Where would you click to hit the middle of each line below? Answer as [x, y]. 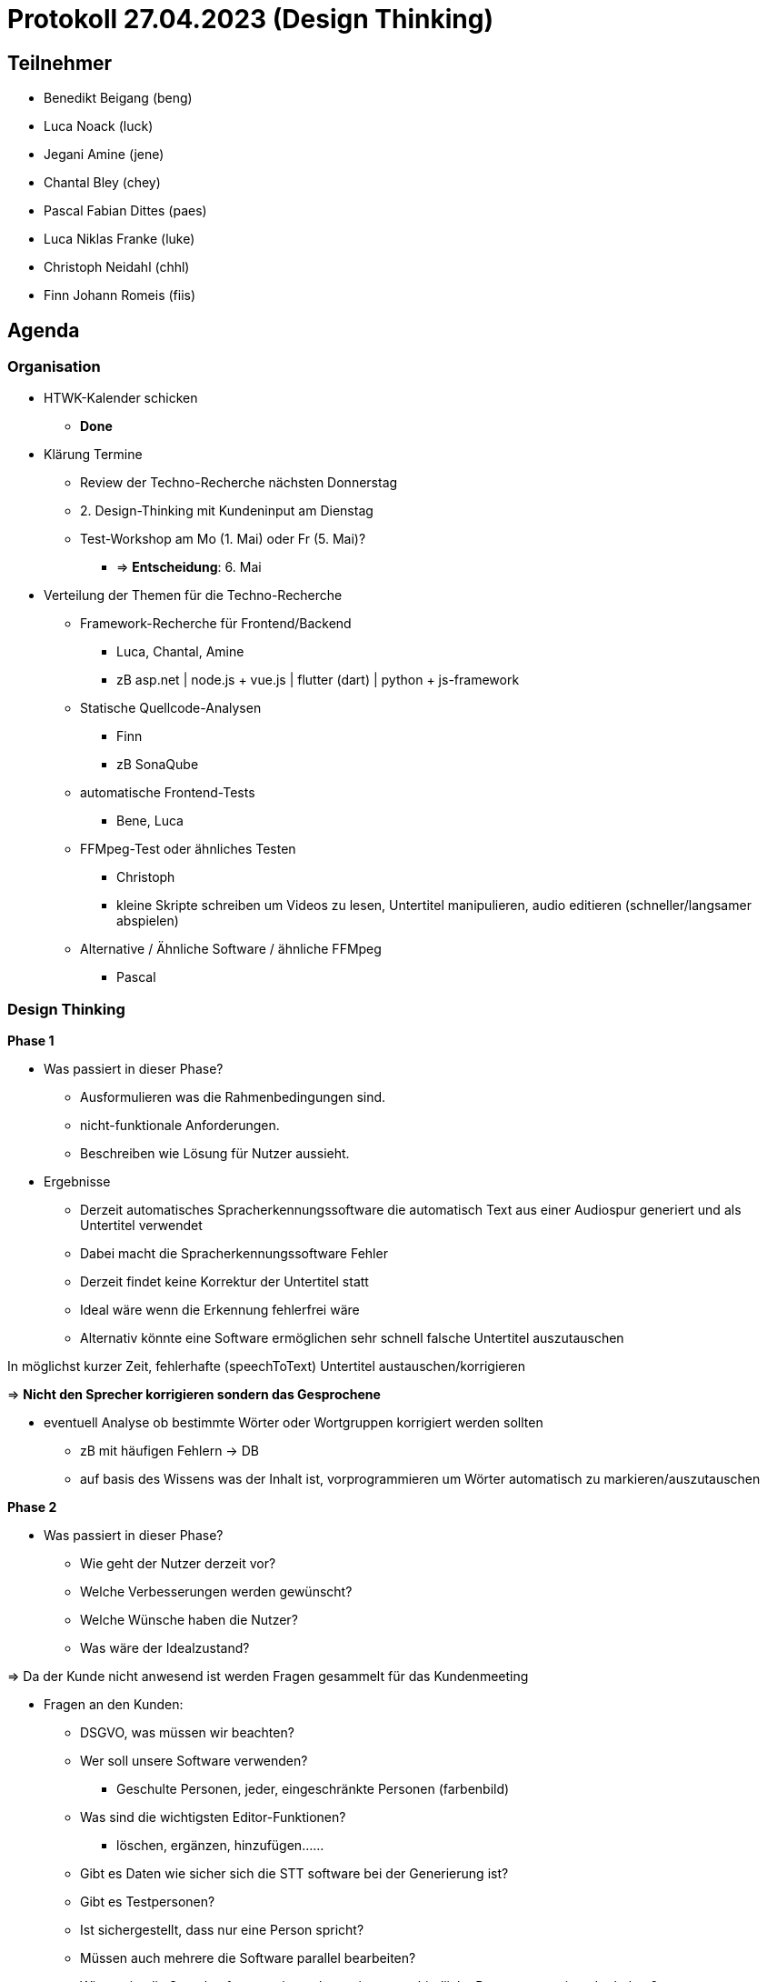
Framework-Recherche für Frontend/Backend [216, 624]
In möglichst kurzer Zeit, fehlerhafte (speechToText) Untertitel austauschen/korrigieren [266, 1366]
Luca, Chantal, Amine [180, 652]
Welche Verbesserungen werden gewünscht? [216, 1592]
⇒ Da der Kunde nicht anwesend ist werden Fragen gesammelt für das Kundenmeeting [268, 1677]
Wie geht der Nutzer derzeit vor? [178, 1564]
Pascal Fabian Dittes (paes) [125, 211]
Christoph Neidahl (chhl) [117, 267]
